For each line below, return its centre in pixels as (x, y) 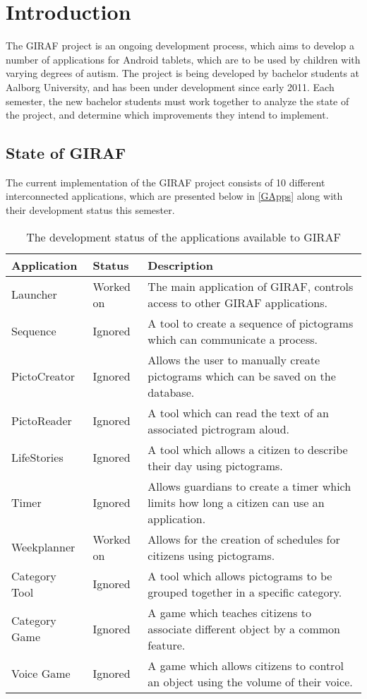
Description (180, 265)
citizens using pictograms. (211, 555)
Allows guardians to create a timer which (249, 486)
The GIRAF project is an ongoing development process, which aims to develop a (180, 46)
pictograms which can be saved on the (242, 376)
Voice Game (41, 674)
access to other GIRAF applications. (237, 302)
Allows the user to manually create (234, 359)
